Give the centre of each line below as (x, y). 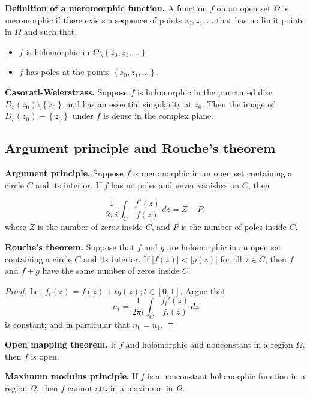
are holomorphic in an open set (224, 247)
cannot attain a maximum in (120, 388)
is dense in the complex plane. (158, 116)
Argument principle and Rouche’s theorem (140, 148)
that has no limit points (260, 20)
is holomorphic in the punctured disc (204, 92)
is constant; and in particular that (67, 324)
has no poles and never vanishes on (175, 185)
